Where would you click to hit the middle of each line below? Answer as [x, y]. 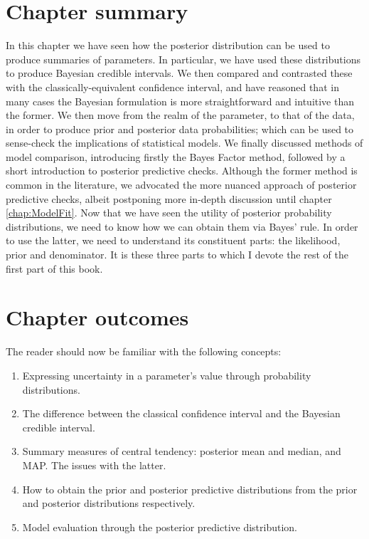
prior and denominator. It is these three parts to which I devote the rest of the [177, 255]
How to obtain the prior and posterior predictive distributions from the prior [190, 489]
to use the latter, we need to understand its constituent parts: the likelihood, [173, 240]
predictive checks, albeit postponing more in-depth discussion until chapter [169, 198]
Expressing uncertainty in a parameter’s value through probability [167, 375]
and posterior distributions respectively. [109, 503]
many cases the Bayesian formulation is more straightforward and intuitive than [180, 101]
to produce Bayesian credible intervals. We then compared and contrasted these [179, 73]
